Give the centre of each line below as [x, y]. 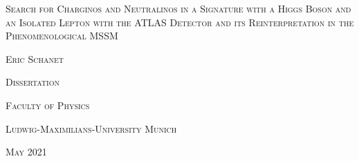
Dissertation [33, 82]
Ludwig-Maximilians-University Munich [91, 128]
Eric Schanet [35, 58]
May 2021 [26, 152]
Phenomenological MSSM [62, 36]
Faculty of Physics [48, 105]
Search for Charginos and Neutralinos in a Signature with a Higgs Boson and [178, 8]
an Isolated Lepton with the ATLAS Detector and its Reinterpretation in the [180, 22]
